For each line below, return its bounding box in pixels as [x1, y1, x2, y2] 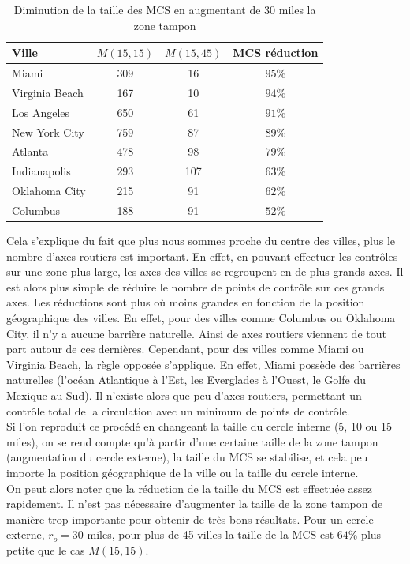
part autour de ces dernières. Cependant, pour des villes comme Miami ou [6, 340, 364, 357]
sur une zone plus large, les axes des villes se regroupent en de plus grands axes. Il [6, 263, 404, 280]
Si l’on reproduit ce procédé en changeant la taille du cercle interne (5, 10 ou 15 [6, 418, 393, 434]
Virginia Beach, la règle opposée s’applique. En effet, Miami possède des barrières [6, 355, 401, 372]
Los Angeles [12, 103, 70, 120]
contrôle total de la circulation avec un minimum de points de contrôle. [6, 402, 350, 419]
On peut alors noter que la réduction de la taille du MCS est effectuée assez [6, 479, 372, 496]
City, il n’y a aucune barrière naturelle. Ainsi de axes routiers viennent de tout [6, 325, 386, 341]
